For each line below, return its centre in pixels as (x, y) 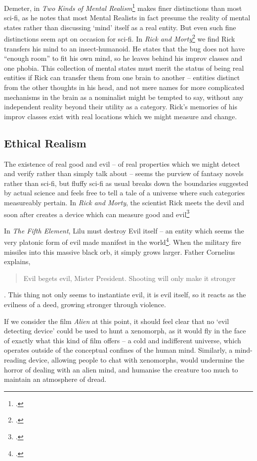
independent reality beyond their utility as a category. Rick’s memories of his (121, 107)
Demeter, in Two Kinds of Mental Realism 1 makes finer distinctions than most (123, 7)
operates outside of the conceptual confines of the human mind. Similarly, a (118, 350)
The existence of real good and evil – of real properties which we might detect (122, 163)
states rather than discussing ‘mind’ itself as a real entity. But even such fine (120, 27)
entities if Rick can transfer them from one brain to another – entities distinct (122, 77)
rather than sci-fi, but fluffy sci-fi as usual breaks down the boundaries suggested (126, 183)
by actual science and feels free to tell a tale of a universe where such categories (125, 193)
